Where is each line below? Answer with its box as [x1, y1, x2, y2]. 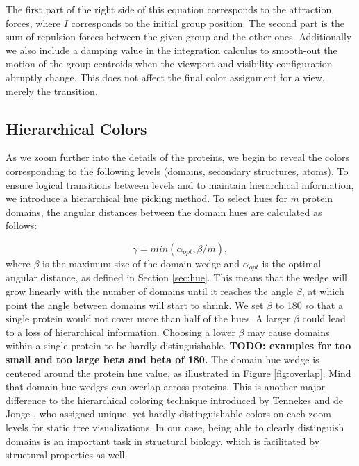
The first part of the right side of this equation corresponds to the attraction [6, 2, 332, 16]
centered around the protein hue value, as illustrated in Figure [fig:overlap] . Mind [6, 365, 351, 380]
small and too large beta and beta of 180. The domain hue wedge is [6, 351, 319, 366]
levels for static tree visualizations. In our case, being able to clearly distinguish [6, 419, 344, 434]
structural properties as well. [6, 447, 128, 462]
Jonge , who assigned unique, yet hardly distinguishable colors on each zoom [6, 406, 331, 421]
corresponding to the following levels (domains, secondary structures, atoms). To [6, 163, 349, 178]
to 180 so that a [275, 297, 343, 312]
